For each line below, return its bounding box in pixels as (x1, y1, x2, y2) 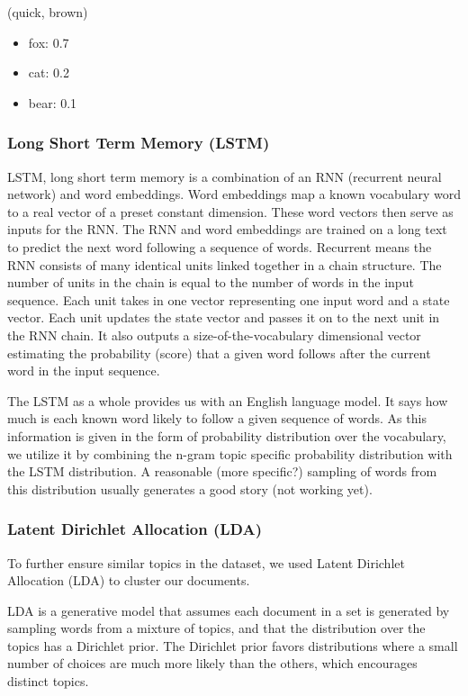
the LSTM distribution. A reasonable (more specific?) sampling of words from (7, 462, 437, 481)
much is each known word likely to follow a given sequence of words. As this (7, 409, 427, 428)
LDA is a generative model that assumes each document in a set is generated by (7, 601, 450, 619)
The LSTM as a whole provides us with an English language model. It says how (7, 391, 448, 410)
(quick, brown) (7, 3, 88, 21)
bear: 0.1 (28, 93, 77, 112)
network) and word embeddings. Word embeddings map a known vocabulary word (7, 185, 461, 203)
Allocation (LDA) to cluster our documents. (7, 571, 250, 590)
